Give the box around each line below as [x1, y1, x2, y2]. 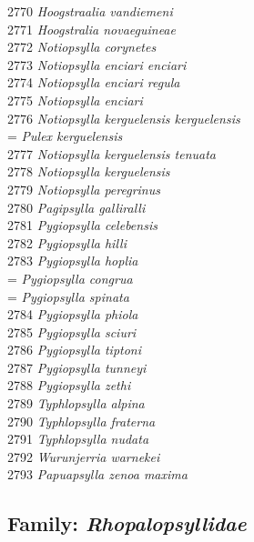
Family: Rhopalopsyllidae [7, 509, 247, 537]
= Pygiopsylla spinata [7, 286, 129, 306]
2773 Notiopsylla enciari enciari [7, 55, 187, 74]
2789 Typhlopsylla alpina [7, 394, 145, 413]
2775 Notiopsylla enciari [7, 90, 143, 109]
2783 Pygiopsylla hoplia [7, 251, 138, 270]
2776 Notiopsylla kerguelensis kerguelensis [7, 108, 240, 127]
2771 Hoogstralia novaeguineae [7, 19, 176, 38]
